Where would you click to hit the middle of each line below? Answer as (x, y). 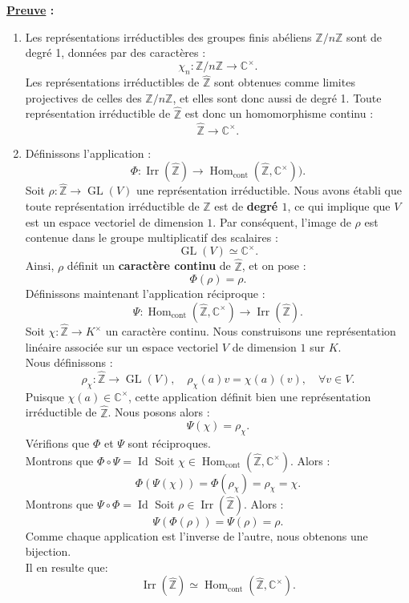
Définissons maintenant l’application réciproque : (145, 293)
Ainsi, (40, 265)
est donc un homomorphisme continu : (279, 113)
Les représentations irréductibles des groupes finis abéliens (168, 36)
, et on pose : (274, 265)
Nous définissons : (69, 362)
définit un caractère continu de (149, 265)
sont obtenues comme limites (284, 82)
